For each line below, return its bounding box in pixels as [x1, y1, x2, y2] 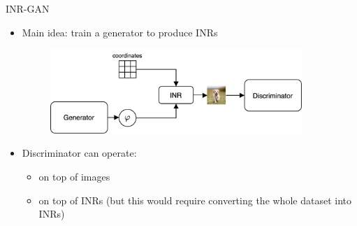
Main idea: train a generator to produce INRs [22, 24, 218, 39]
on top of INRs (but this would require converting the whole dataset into [38, 192, 351, 207]
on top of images [38, 169, 110, 184]
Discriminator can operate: [22, 146, 137, 160]
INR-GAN [6, 1, 50, 15]
